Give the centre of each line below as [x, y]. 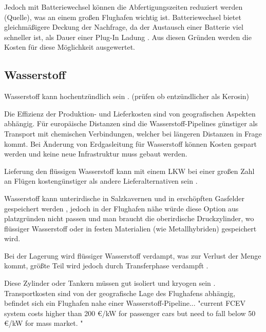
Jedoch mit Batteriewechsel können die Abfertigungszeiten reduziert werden [123, 7]
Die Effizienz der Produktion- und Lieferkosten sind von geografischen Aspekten [130, 113]
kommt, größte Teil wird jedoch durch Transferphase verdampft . [106, 266]
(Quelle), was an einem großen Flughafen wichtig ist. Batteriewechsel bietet [123, 17]
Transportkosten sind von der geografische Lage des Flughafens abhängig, [120, 293]
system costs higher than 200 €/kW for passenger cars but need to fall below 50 [130, 313]
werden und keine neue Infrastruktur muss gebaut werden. [96, 154]
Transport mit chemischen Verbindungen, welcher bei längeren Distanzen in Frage [133, 133]
